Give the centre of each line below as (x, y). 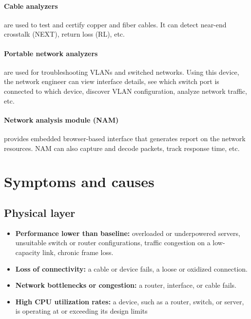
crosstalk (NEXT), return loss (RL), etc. (64, 34)
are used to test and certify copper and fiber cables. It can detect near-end (115, 24)
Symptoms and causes (79, 181)
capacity (28, 252)
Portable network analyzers (51, 53)
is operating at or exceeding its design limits (81, 311)
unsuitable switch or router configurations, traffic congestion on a (113, 243)
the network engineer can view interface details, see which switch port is (112, 81)
